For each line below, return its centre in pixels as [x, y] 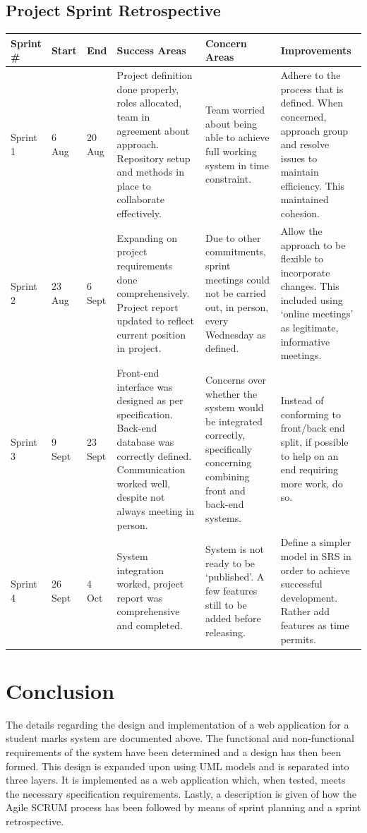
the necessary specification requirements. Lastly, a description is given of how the [181, 793]
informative [305, 341]
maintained [305, 199]
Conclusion [60, 690]
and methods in [150, 172]
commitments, [235, 251]
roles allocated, [149, 103]
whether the [231, 393]
